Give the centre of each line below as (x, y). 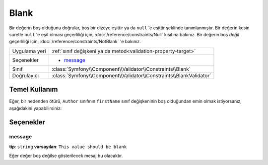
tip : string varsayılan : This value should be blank (68, 147)
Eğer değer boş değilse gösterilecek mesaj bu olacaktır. (66, 156)
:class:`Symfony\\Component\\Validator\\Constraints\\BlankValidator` (131, 75)
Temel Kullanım (33, 89)
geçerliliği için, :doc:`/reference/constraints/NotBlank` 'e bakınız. (75, 42)
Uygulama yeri (29, 51)
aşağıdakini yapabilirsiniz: (35, 108)
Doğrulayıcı (26, 75)
